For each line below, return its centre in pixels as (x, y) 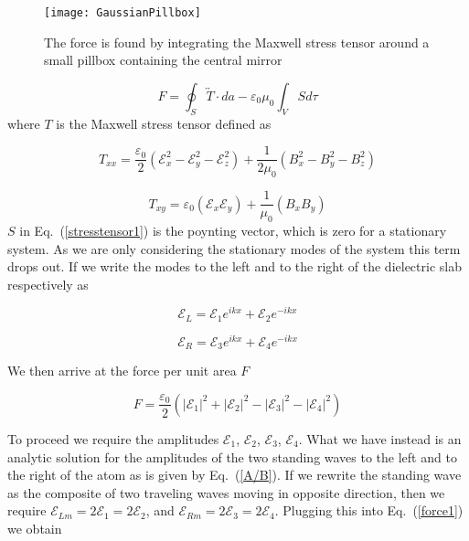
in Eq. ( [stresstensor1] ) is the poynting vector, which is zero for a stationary (233, 230)
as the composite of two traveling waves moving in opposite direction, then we (226, 492)
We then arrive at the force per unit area (122, 371)
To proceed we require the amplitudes (113, 438)
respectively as (48, 284)
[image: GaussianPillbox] (123, 13)
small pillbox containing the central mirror (163, 60)
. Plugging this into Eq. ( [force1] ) (369, 510)
